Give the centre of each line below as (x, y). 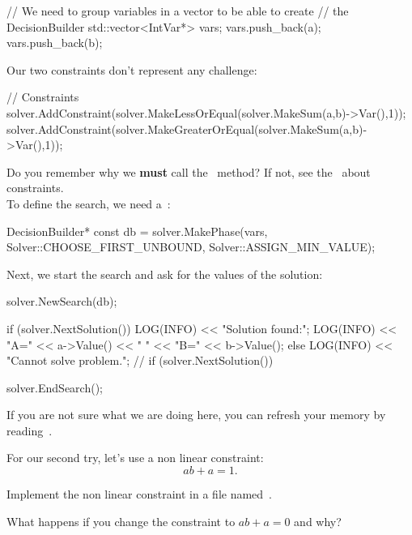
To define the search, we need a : (89, 203)
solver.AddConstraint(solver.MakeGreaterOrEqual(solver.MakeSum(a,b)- (187, 128)
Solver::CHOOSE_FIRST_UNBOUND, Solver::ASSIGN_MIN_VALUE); (191, 247)
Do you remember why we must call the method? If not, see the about (189, 171)
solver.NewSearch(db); (62, 301)
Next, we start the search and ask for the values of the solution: (165, 274)
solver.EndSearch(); (55, 387)
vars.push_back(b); (55, 43)
